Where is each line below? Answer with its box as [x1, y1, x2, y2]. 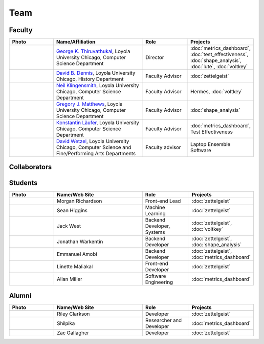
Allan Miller [56, 276, 83, 283]
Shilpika [57, 320, 75, 327]
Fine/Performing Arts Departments [56, 150, 136, 157]
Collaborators [9, 163, 52, 171]
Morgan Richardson [56, 198, 102, 204]
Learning [145, 210, 166, 217]
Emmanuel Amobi [56, 250, 97, 257]
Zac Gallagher [57, 329, 89, 336]
